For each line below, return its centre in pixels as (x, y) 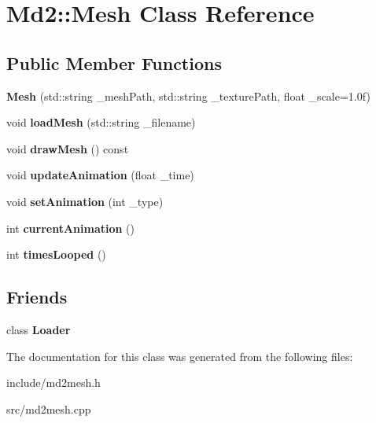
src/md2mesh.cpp (49, 408)
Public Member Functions (114, 63)
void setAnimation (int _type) (85, 201)
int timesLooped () (56, 254)
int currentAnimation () (71, 228)
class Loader (39, 329)
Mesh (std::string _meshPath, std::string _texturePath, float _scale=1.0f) (188, 96)
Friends (37, 297)
